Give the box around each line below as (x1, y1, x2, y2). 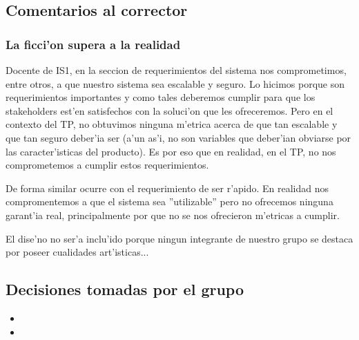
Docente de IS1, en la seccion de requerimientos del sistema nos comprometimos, (6, 63, 347, 77)
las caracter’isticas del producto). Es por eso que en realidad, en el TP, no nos (6, 144, 336, 158)
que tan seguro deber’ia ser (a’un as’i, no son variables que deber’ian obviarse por (6, 130, 351, 144)
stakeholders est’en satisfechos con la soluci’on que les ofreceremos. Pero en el (6, 103, 333, 117)
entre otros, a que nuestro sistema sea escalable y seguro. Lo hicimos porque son (6, 76, 345, 91)
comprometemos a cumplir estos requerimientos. (6, 158, 209, 172)
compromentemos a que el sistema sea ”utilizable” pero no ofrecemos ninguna (6, 194, 333, 209)
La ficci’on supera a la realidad (6, 35, 181, 53)
